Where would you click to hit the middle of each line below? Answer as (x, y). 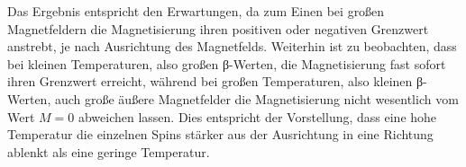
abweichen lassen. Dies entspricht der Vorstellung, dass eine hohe (257, 116)
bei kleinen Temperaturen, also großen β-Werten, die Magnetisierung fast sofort (227, 63)
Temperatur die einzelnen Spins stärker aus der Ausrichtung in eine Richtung (220, 134)
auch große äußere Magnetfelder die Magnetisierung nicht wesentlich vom (256, 98)
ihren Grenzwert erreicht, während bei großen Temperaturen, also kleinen (210, 81)
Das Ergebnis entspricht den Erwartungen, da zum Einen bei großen (196, 11)
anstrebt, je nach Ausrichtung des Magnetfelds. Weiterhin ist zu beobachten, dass (232, 46)
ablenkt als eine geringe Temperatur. (109, 151)
